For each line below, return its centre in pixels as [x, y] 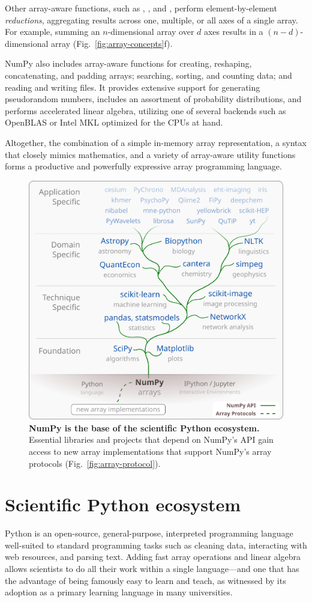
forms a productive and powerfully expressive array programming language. [143, 166]
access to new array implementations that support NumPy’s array [150, 451]
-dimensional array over [151, 32]
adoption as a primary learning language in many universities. [119, 592]
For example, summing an [52, 32]
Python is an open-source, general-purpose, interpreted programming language [149, 533]
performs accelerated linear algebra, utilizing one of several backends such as [145, 110]
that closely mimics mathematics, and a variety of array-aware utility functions [150, 154]
